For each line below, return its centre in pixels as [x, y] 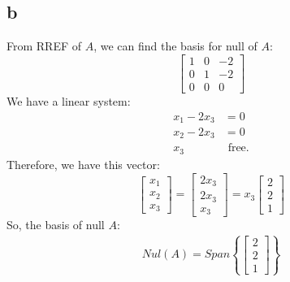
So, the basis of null [56, 224]
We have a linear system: [69, 100]
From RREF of [44, 46]
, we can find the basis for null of [175, 46]
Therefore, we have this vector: [83, 164]
